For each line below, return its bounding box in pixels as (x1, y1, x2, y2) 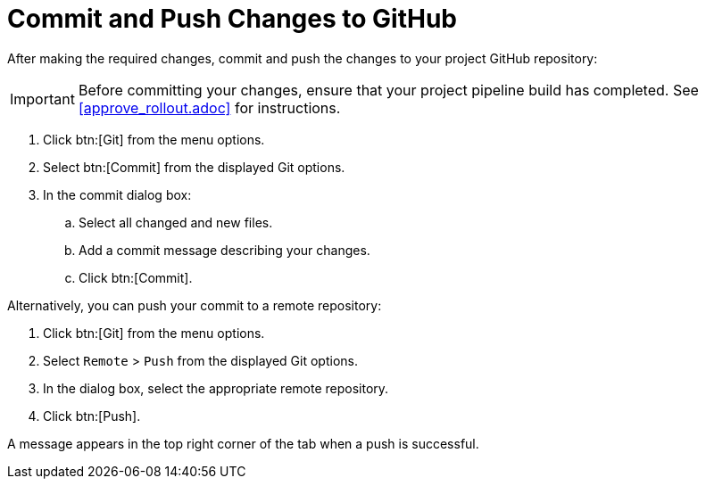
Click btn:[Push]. (43, 408, 141, 424)
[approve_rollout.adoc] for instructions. (78, 98, 341, 117)
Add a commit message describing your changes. (79, 242, 370, 258)
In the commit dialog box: (43, 186, 192, 202)
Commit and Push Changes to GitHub (7, 4, 457, 34)
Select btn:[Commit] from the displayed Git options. (43, 159, 345, 175)
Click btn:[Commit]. (79, 269, 193, 285)
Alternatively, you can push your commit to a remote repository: (7, 297, 382, 313)
